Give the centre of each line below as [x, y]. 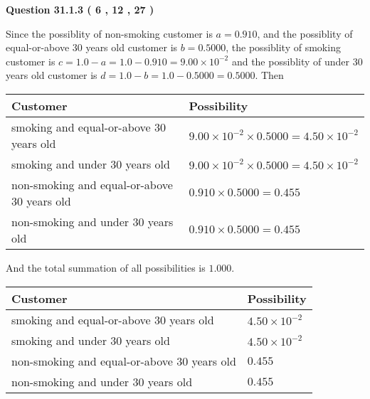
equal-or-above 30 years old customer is [92, 47]
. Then [269, 75]
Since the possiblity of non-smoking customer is [109, 33]
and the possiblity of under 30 [297, 61]
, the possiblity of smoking [283, 47]
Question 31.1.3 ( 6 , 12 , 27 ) [80, 9]
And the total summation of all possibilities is [106, 267]
